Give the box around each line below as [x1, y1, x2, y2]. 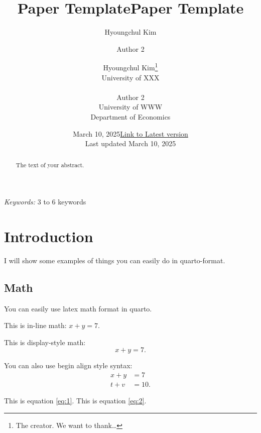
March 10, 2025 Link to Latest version [73, 128, 188, 139]
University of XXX [101, 72, 160, 82]
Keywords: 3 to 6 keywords [4, 196, 86, 207]
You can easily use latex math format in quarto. [4, 303, 152, 313]
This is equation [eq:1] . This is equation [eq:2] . [4, 395, 147, 406]
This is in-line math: [4, 320, 67, 331]
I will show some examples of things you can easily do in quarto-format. [4, 255, 225, 265]
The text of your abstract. [16, 160, 84, 169]
